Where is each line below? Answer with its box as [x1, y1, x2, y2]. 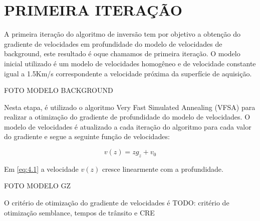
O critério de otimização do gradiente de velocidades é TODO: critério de [4, 197, 229, 208]
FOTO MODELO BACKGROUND [4, 85, 113, 95]
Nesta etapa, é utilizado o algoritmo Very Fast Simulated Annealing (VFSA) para [4, 101, 255, 112]
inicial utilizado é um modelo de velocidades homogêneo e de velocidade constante [4, 58, 256, 68]
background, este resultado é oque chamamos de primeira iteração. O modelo [4, 48, 240, 59]
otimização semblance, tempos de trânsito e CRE [4, 207, 155, 217]
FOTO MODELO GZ [4, 180, 71, 191]
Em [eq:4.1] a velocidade [4, 163, 79, 174]
